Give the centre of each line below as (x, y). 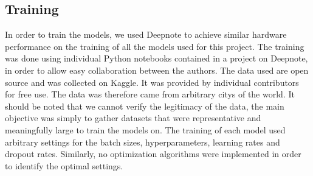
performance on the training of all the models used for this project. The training (155, 46)
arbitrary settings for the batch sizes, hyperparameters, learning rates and (143, 142)
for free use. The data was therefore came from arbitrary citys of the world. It (150, 94)
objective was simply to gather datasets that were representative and (133, 118)
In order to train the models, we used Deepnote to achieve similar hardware (146, 34)
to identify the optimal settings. (64, 165)
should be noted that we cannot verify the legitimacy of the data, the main (145, 106)
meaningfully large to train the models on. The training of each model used (145, 129)
